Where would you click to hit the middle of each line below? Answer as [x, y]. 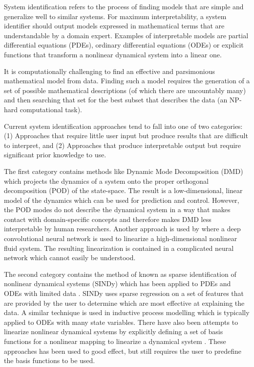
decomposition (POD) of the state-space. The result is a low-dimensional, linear [123, 190]
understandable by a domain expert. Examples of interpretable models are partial [126, 35]
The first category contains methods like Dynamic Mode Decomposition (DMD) [124, 171]
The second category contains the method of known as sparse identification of [120, 274]
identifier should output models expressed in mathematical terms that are [114, 26]
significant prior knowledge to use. [55, 155]
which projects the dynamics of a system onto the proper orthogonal [106, 181]
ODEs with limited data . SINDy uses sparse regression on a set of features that [124, 293]
